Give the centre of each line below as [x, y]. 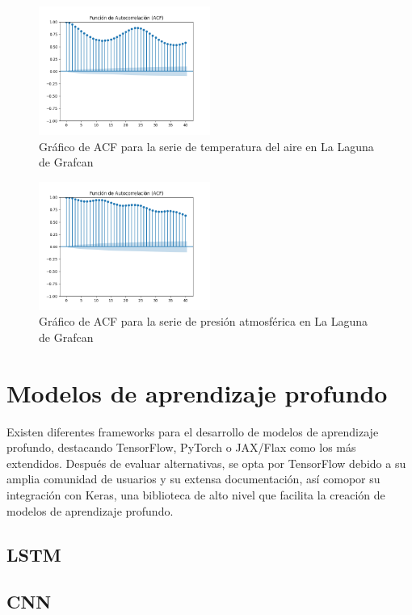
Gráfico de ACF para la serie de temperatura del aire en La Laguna [206, 146]
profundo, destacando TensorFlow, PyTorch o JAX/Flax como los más [181, 447]
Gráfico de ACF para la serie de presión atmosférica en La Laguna [204, 321]
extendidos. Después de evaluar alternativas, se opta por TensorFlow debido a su [206, 463]
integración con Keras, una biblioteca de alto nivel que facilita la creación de [196, 495]
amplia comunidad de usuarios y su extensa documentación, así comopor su [193, 479]
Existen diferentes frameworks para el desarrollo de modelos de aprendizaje [193, 431]
